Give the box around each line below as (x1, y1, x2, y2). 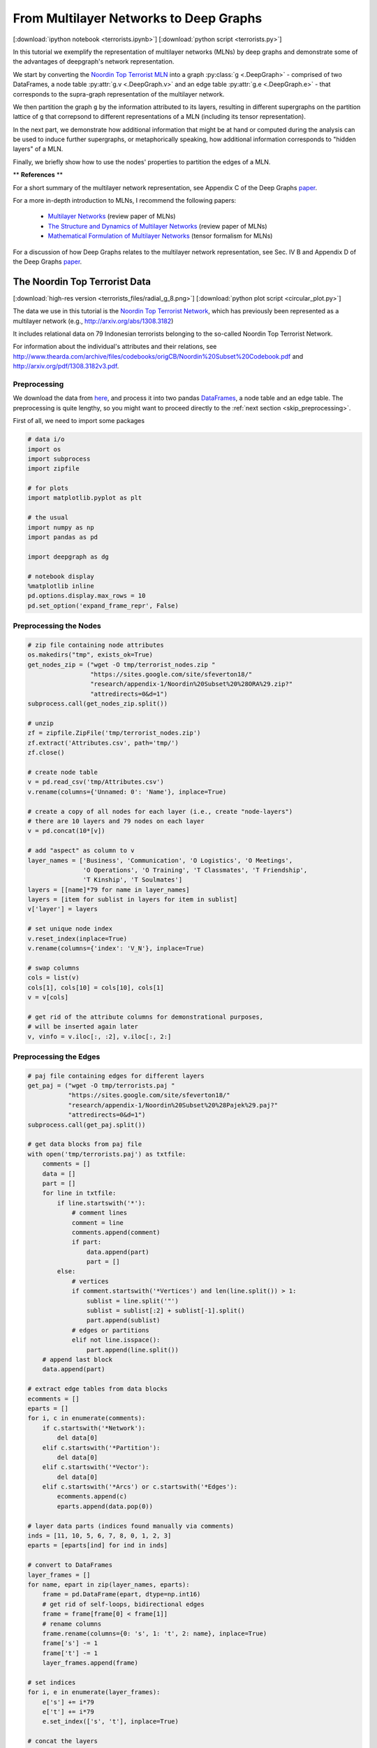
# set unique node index (27, 925, 113, 933)
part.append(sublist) (86, 1317, 161, 1324)
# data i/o (27, 436, 65, 443)
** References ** (13, 171, 63, 179)
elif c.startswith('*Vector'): (42, 1463, 149, 1471)
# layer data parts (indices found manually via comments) (27, 1521, 234, 1530)
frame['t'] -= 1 (42, 1649, 98, 1657)
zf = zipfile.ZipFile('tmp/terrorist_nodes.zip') (27, 729, 201, 737)
